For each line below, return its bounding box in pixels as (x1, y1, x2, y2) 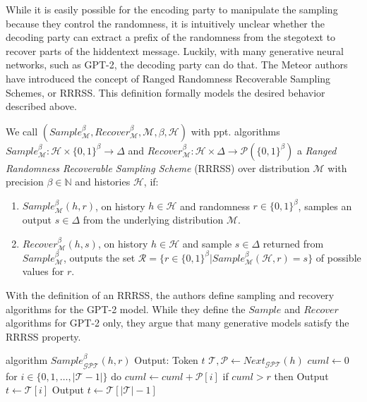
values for (22, 264, 64, 279)
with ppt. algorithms (191, 123, 280, 138)
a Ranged (296, 142, 337, 157)
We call (6, 123, 38, 138)
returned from (263, 236, 324, 250)
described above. (6, 99, 77, 114)
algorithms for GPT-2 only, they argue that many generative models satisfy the (6, 315, 349, 330)
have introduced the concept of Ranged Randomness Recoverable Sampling (6, 71, 331, 85)
